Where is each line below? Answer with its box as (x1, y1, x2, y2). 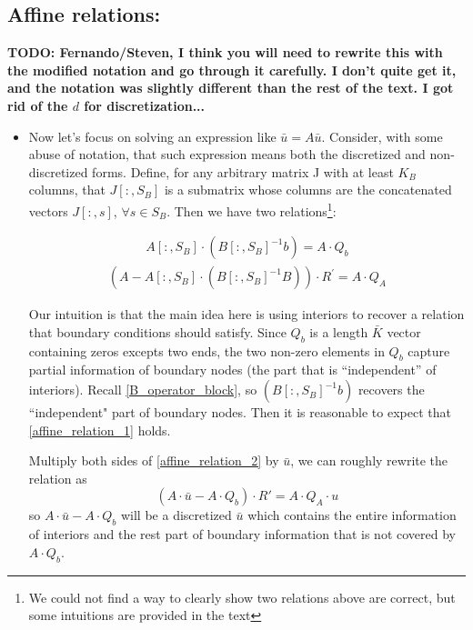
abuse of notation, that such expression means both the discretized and (28, 145, 426, 164)
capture (408, 341, 450, 360)
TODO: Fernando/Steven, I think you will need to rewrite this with (7, 43, 443, 62)
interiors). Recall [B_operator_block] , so (28, 380, 257, 399)
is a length (309, 322, 368, 341)
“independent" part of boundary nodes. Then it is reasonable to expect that (28, 403, 451, 422)
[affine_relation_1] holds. (28, 420, 171, 439)
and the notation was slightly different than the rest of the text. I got (7, 78, 454, 97)
